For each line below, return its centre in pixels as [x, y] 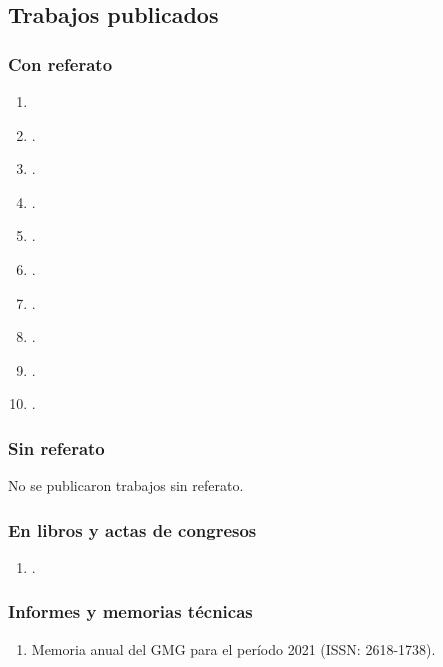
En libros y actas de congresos [132, 529]
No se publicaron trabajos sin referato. [126, 485]
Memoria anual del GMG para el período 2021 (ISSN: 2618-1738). [233, 648]
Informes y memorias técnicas [130, 611]
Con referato [60, 63]
